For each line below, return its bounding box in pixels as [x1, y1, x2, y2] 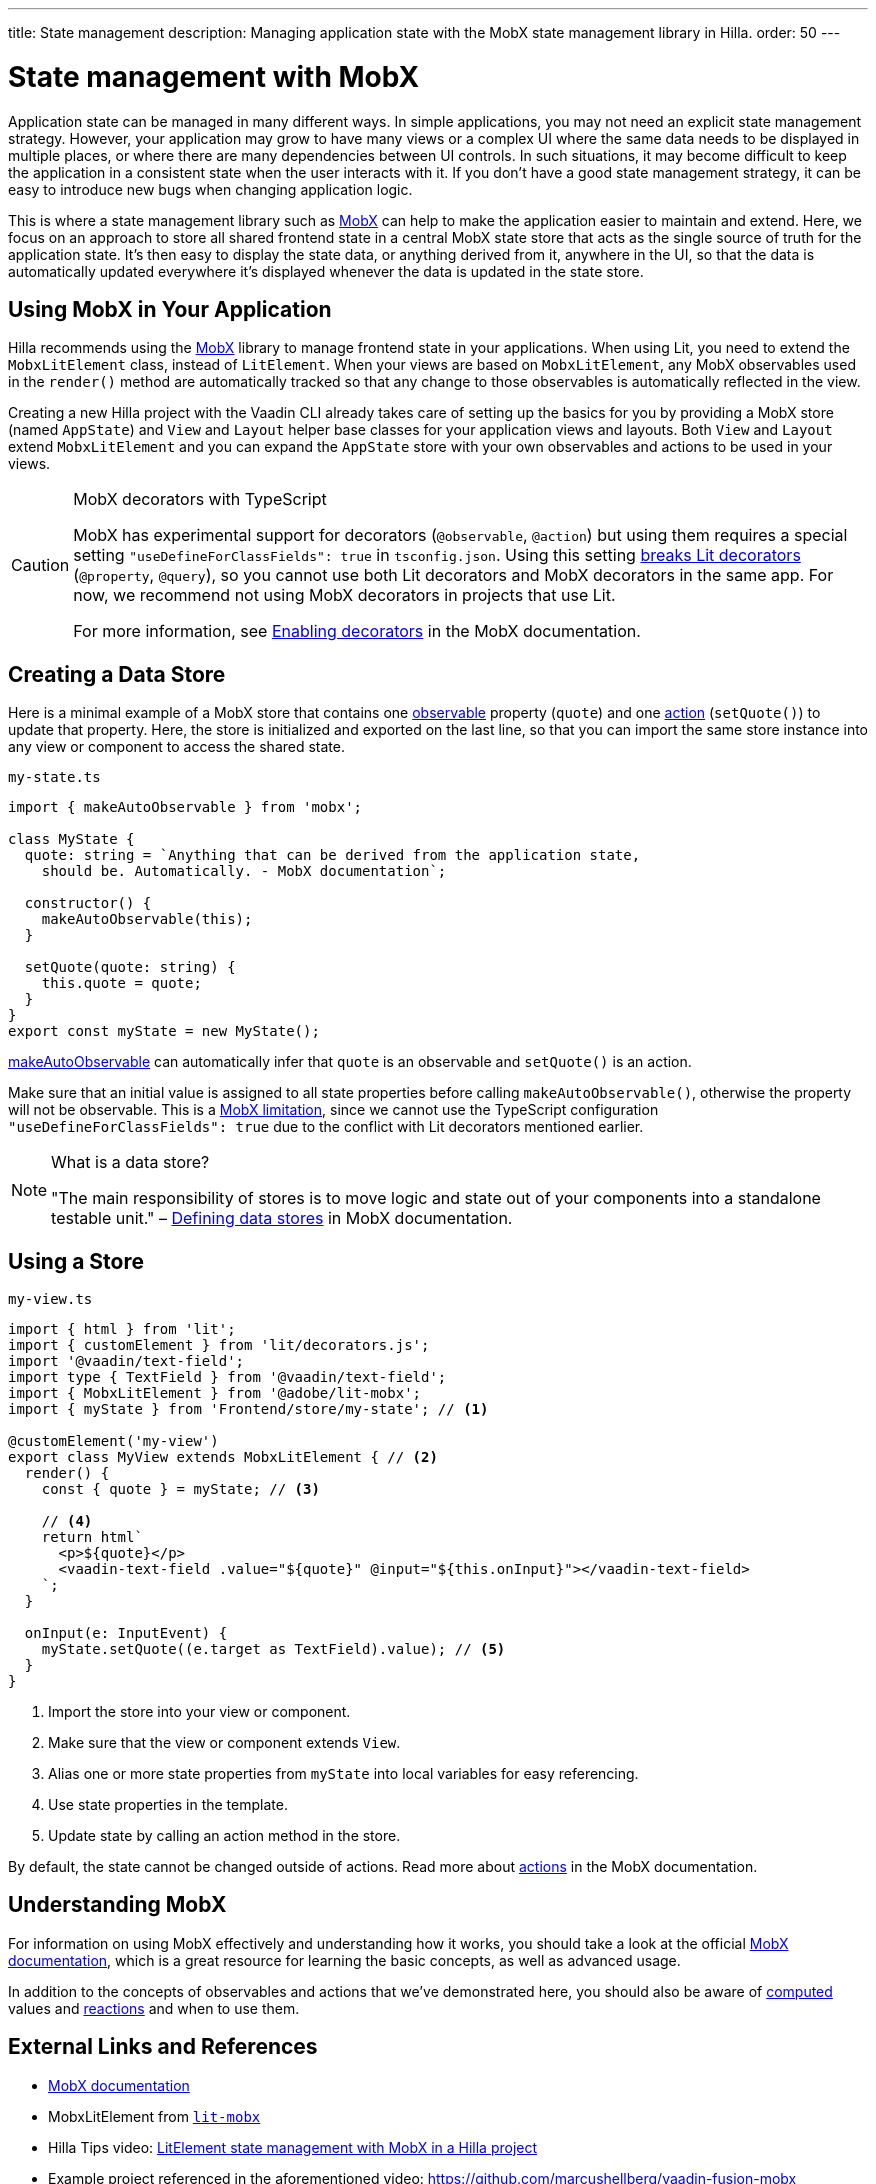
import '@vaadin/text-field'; [8, 1353, 245, 1370]
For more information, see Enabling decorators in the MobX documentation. [73, 621, 641, 642]
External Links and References [8, 2034, 318, 2060]
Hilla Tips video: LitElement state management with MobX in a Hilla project [48, 2138, 538, 2156]
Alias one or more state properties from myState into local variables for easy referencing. [48, 1765, 639, 1783]
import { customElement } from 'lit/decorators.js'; [8, 1337, 430, 1354]
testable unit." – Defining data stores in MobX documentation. [51, 1208, 513, 1229]
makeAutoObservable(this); [41, 911, 253, 928]
